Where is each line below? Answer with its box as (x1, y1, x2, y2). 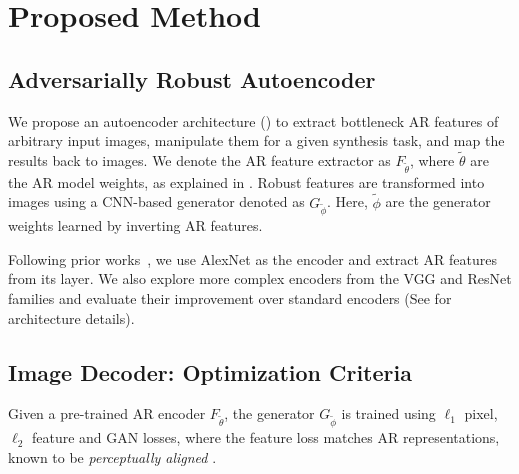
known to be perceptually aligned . (8, 446, 217, 467)
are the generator (385, 191, 491, 212)
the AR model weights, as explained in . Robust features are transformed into (8, 171, 485, 192)
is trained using (341, 403, 436, 424)
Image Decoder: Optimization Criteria (8, 356, 412, 387)
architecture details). (8, 307, 135, 328)
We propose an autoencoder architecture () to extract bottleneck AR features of (8, 110, 499, 131)
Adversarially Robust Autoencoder (8, 63, 376, 94)
